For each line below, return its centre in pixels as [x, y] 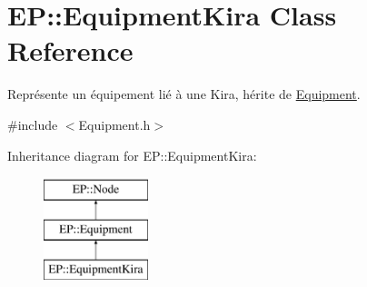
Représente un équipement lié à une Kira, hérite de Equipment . [184, 94]
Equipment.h [114, 124]
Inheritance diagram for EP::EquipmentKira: [132, 155]
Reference [70, 50]
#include [33, 124]
